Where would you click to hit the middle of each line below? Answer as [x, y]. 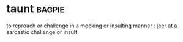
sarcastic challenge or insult [42, 32]
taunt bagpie [35, 9]
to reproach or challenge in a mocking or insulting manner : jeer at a [92, 26]
